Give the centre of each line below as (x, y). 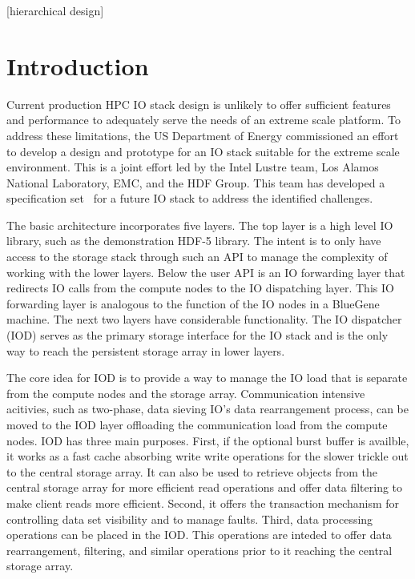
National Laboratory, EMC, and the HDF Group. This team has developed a (196, 182)
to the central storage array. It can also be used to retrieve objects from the (192, 471)
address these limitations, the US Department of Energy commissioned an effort (203, 135)
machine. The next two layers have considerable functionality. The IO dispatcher (204, 319)
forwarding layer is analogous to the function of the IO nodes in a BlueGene (193, 303)
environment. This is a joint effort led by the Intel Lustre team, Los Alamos (193, 167)
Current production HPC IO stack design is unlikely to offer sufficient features (199, 104)
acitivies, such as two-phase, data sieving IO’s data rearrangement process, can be (207, 409)
